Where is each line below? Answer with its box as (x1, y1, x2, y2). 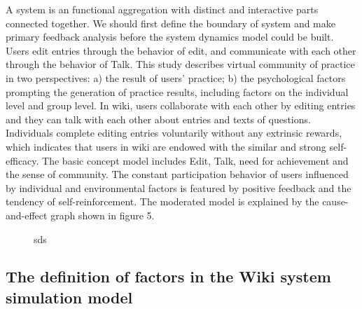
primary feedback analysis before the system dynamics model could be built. (6, 29, 334, 44)
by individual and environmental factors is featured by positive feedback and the (6, 180, 351, 195)
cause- (322, 194, 349, 209)
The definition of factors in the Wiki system (6, 266, 331, 287)
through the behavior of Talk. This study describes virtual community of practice (6, 57, 355, 71)
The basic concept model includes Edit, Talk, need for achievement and (42, 153, 349, 167)
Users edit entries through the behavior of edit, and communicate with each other (6, 43, 356, 57)
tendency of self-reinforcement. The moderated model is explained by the (6, 194, 319, 209)
